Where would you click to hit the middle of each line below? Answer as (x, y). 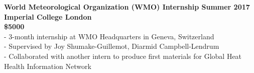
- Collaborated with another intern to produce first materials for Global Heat (123, 56)
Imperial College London (48, 16)
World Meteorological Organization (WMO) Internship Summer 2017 (127, 7)
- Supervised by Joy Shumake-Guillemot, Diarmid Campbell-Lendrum (112, 46)
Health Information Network (48, 66)
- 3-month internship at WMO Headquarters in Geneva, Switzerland (109, 36)
